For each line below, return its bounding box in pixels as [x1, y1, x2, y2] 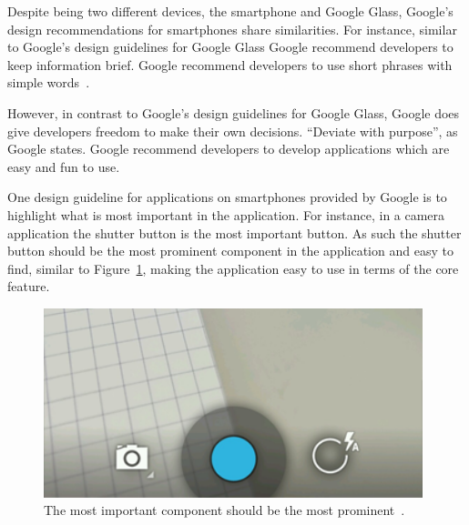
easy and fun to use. [7, 156, 120, 176]
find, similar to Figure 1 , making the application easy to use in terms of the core [7, 258, 459, 278]
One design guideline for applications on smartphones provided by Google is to [7, 187, 447, 207]
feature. [7, 277, 50, 296]
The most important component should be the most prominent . [44, 500, 405, 520]
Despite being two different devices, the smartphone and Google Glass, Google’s [7, 2, 454, 20]
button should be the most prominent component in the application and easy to [7, 241, 454, 260]
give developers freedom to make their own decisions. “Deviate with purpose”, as [7, 121, 458, 140]
